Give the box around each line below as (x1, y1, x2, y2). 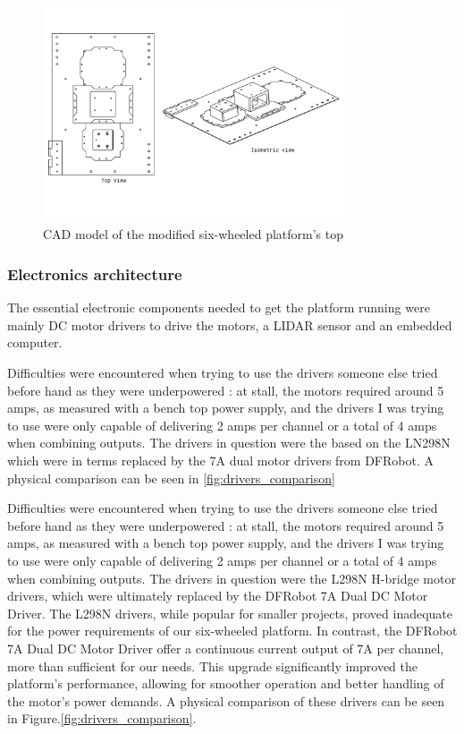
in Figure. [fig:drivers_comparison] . (7, 709, 197, 728)
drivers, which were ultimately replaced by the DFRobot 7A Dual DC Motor (7, 586, 428, 605)
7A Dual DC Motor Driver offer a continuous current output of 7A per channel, (7, 638, 444, 657)
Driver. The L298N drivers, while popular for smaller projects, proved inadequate (7, 603, 453, 622)
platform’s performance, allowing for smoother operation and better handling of (7, 674, 444, 693)
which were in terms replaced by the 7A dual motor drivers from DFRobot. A (7, 450, 434, 469)
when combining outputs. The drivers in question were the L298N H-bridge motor (7, 568, 456, 587)
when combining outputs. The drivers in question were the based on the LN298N (7, 433, 451, 452)
